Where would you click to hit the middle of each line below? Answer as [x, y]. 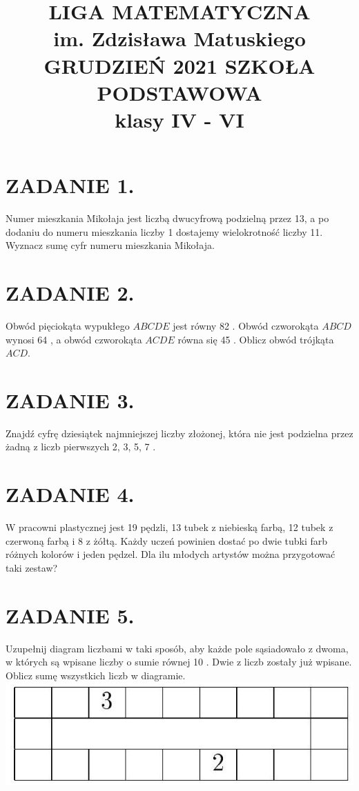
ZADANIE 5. [70, 615]
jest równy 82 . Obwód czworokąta [246, 325]
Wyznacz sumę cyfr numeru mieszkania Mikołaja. [110, 245]
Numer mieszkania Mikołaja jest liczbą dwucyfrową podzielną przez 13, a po [167, 218]
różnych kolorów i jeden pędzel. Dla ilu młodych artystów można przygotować [171, 554]
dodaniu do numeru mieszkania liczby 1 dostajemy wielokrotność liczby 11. [164, 231]
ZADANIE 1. [70, 185]
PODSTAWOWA [179, 92]
